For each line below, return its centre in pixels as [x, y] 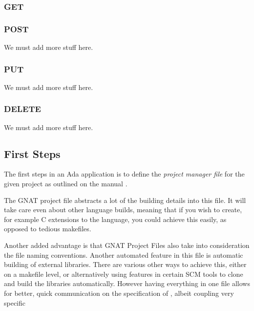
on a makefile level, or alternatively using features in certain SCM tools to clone [124, 274]
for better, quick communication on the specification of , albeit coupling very [119, 293]
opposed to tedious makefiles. [48, 229]
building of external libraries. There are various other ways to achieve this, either [125, 264]
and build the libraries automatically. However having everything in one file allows [127, 283]
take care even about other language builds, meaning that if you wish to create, [123, 210]
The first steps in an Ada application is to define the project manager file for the [124, 174]
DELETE [22, 109]
